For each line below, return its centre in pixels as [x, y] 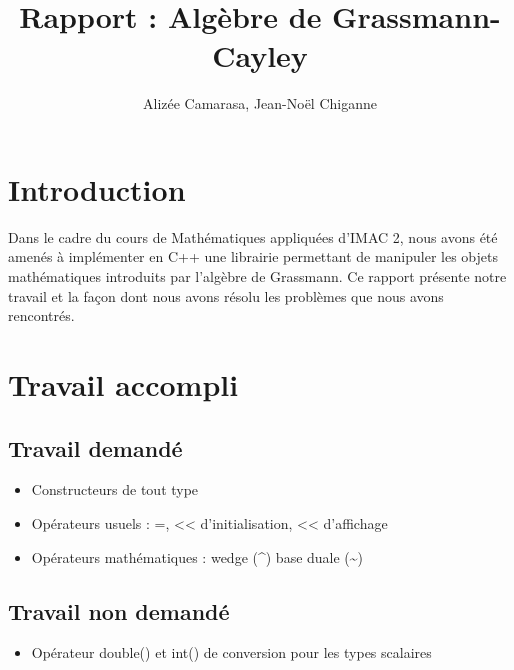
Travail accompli [123, 384]
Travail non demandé [119, 610]
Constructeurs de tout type [115, 489]
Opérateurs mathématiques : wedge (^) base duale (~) [197, 556]
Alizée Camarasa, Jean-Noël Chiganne [259, 103]
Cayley [260, 55]
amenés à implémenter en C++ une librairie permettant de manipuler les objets [253, 256]
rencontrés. [41, 315]
